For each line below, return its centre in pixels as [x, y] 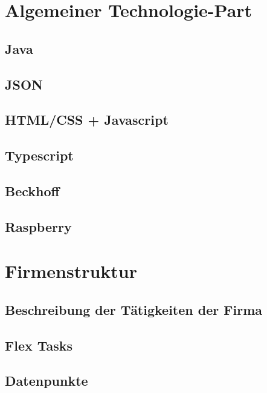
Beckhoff [32, 190]
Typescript [39, 155]
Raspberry [38, 226]
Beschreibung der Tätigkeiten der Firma [133, 309]
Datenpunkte [47, 381]
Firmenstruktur [71, 271]
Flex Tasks [39, 345]
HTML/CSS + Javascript [87, 120]
